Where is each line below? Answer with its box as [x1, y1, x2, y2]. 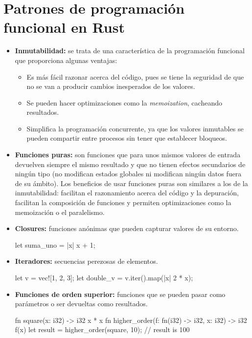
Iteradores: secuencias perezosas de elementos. [15, 256, 158, 266]
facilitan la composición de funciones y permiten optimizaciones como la [15, 197, 231, 208]
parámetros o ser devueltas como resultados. [15, 298, 148, 309]
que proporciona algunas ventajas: [15, 55, 117, 65]
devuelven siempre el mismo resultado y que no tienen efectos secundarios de [15, 159, 246, 169]
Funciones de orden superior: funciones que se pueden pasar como [15, 289, 226, 299]
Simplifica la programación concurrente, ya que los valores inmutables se [26, 123, 244, 133]
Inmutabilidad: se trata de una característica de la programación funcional [15, 45, 245, 56]
